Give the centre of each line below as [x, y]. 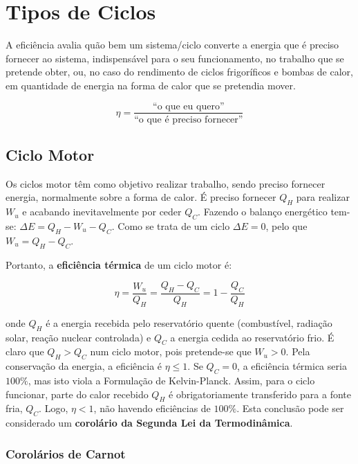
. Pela [298, 351]
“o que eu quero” [189, 106]
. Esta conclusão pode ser [290, 408]
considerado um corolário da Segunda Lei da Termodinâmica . [149, 423]
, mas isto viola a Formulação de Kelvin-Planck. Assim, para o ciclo [171, 380]
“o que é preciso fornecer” [189, 119]
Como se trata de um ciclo [174, 225]
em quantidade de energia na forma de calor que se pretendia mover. [151, 85]
